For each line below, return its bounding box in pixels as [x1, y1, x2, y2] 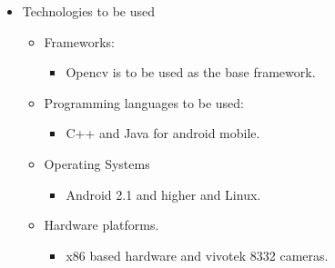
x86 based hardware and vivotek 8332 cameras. [66, 245, 329, 264]
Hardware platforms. [44, 215, 159, 234]
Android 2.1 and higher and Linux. [66, 184, 261, 203]
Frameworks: [44, 32, 115, 51]
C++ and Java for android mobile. [66, 124, 260, 143]
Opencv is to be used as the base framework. [66, 63, 316, 82]
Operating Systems [44, 154, 150, 173]
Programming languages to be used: [44, 93, 244, 112]
